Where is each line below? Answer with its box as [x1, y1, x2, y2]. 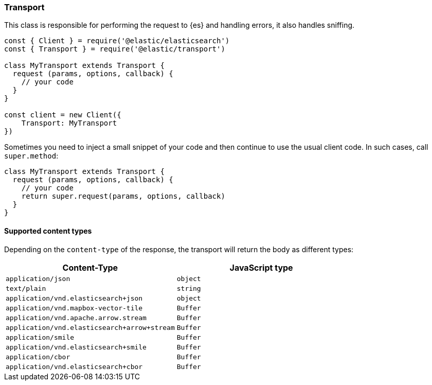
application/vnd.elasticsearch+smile [6, 343, 147, 351]
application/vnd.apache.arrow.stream [6, 313, 147, 322]
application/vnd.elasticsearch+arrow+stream [6, 323, 175, 331]
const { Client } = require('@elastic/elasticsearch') [4, 37, 230, 45]
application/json [6, 274, 70, 283]
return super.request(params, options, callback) [21, 192, 225, 201]
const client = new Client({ [4, 111, 121, 119]
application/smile [6, 333, 75, 341]
